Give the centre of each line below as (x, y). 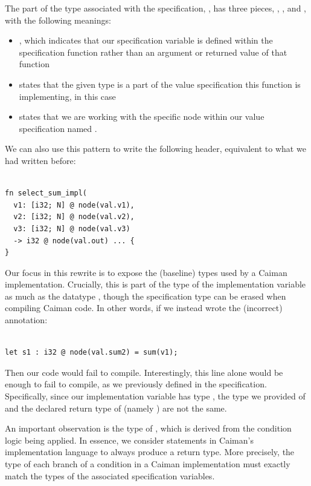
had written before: (40, 160)
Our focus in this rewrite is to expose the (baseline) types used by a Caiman (146, 272)
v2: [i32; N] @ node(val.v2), (74, 217)
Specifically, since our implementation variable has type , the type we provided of (155, 396)
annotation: (26, 320)
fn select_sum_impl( (46, 193)
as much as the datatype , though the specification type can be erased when (146, 296)
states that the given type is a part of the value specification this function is (160, 84)
